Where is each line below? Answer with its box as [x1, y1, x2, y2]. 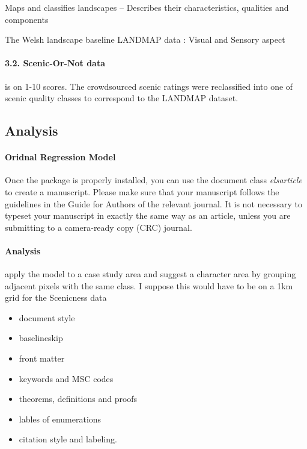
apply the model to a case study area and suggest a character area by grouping [5, 268, 296, 280]
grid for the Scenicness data [5, 291, 107, 304]
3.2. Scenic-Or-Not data [5, 57, 106, 69]
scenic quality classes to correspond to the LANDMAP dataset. [5, 92, 239, 104]
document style [19, 311, 75, 324]
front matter [19, 352, 65, 365]
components [5, 13, 49, 25]
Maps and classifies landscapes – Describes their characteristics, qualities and [5, 1, 289, 13]
